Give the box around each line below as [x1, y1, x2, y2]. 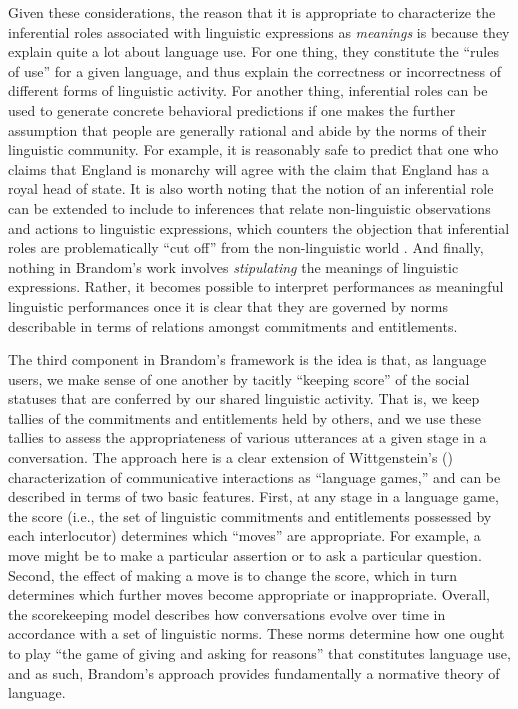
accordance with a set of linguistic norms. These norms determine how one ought [8, 623, 505, 644]
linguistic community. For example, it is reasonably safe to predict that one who [8, 139, 499, 160]
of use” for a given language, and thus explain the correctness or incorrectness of [8, 60, 502, 81]
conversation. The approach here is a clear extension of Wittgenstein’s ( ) [8, 447, 454, 468]
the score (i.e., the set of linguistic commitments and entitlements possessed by [8, 505, 492, 526]
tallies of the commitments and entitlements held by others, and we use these [8, 407, 481, 428]
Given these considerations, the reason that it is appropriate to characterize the [8, 2, 496, 22]
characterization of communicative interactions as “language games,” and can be [8, 466, 501, 487]
